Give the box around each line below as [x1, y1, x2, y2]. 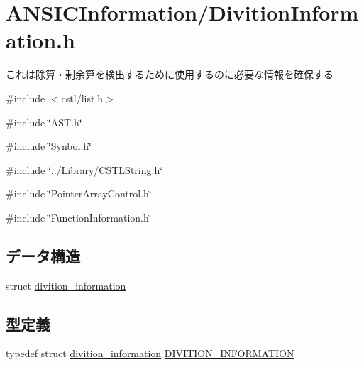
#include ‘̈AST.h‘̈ [6, 114, 82, 129]
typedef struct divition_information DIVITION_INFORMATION [6, 346, 294, 361]
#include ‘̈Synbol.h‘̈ [6, 138, 92, 153]
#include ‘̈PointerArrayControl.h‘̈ [6, 186, 152, 201]
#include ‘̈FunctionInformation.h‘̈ [6, 209, 152, 224]
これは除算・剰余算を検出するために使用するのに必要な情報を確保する [6, 67, 333, 82]
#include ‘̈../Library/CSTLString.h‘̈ [6, 162, 163, 177]
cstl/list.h [61, 90, 104, 105]
